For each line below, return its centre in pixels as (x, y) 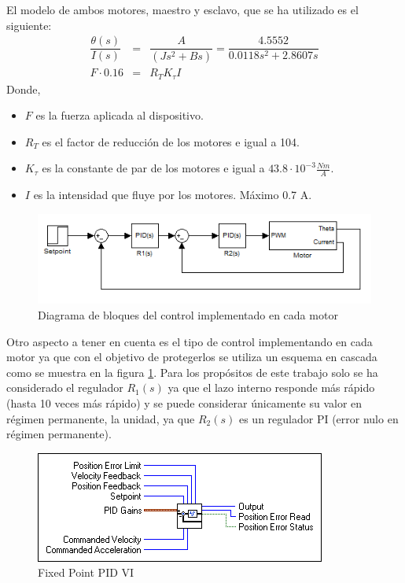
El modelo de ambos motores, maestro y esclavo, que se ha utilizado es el (182, 9)
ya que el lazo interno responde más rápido (271, 387)
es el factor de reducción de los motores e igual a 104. (171, 141)
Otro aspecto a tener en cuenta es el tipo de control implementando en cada (190, 341)
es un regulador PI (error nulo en (318, 418)
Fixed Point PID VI (86, 572)
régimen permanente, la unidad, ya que (101, 418)
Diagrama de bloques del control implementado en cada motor (188, 314)
